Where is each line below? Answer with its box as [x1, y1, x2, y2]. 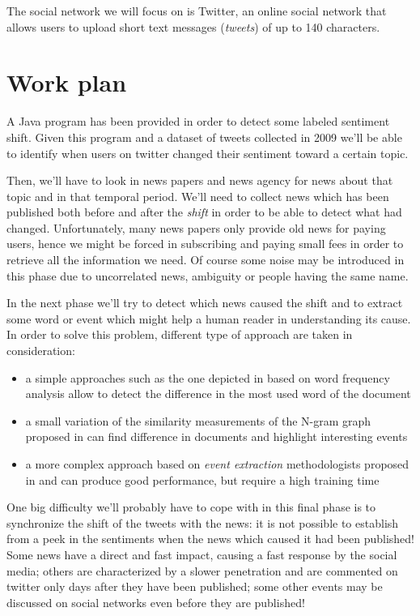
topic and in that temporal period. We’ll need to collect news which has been [6, 187, 389, 204]
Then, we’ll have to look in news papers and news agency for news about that [6, 172, 393, 189]
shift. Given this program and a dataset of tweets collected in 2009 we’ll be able [6, 128, 402, 145]
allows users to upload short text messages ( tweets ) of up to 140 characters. [6, 18, 380, 35]
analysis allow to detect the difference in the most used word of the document [25, 385, 411, 402]
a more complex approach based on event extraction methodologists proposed [25, 456, 409, 472]
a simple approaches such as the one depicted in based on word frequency [25, 369, 390, 386]
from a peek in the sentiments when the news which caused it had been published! [6, 530, 415, 547]
